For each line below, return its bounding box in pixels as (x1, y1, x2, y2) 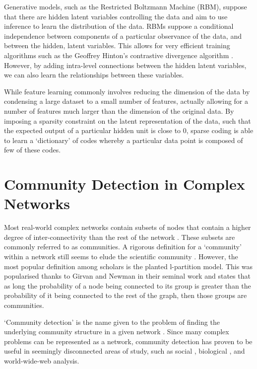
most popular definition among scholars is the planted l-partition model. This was (4, 261, 253, 271)
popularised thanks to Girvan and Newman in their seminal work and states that (4, 271, 251, 281)
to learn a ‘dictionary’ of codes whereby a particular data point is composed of (4, 135, 243, 145)
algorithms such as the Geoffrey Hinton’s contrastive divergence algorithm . (4, 50, 233, 60)
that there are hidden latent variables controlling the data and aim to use (4, 11, 228, 21)
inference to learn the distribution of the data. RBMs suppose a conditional (4, 21, 234, 31)
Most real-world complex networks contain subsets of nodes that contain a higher (4, 222, 251, 232)
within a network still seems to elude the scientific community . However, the (4, 251, 238, 261)
